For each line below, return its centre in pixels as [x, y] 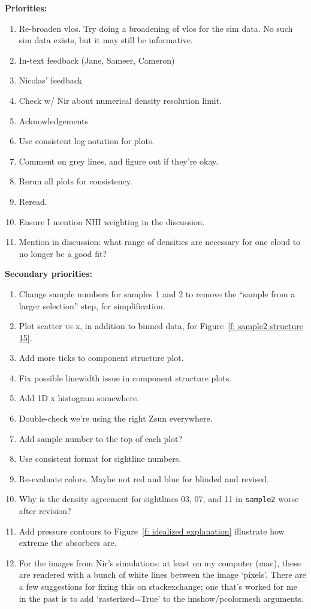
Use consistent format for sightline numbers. [100, 459]
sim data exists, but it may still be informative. [106, 40]
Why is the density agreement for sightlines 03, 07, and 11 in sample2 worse [159, 499]
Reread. [33, 201]
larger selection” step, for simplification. [92, 305]
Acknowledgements [53, 120]
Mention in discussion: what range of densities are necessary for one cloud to [160, 242]
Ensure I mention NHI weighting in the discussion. [112, 221]
